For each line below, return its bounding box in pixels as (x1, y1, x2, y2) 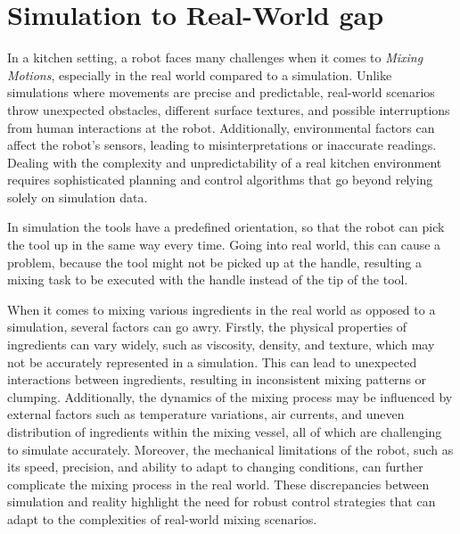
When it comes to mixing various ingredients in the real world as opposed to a (7, 300, 436, 318)
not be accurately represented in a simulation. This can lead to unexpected (7, 352, 417, 371)
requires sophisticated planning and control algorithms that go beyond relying (7, 170, 433, 189)
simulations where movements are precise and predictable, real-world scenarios (7, 83, 435, 102)
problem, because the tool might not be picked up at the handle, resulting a (7, 252, 422, 271)
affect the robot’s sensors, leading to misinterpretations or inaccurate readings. (7, 136, 437, 154)
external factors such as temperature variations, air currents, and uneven (7, 405, 405, 423)
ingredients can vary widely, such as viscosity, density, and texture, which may (7, 335, 435, 354)
